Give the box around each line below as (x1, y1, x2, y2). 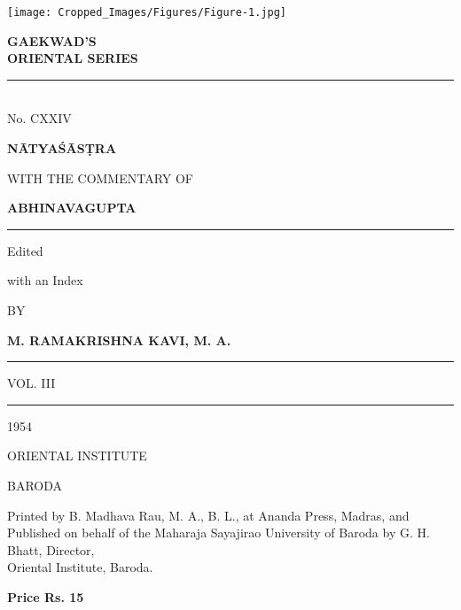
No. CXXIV (7, 109, 72, 127)
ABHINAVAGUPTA (7, 198, 137, 217)
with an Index (7, 271, 83, 290)
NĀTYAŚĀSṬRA (7, 139, 117, 158)
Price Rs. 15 (7, 587, 84, 606)
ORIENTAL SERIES (7, 49, 138, 67)
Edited (7, 241, 43, 259)
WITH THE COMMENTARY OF (7, 168, 194, 187)
